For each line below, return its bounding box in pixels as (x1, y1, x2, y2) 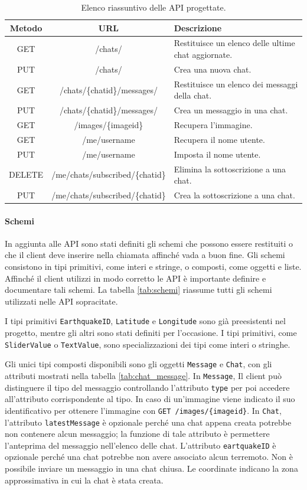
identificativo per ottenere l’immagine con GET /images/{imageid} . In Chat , (5, 404, 282, 416)
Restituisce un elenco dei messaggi (174, 77, 298, 90)
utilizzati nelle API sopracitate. (5, 295, 118, 307)
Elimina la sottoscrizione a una (174, 162, 286, 175)
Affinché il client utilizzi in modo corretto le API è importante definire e (5, 272, 266, 284)
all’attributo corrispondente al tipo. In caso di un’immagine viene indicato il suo (5, 393, 295, 405)
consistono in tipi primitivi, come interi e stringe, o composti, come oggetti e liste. (5, 260, 302, 273)
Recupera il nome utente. (174, 133, 265, 145)
